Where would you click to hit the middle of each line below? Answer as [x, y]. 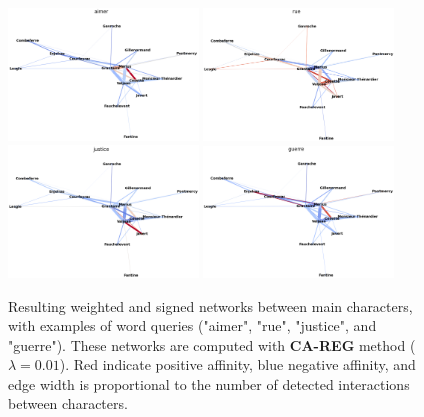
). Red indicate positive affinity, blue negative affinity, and [237, 364]
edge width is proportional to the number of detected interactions [209, 383]
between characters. [68, 403]
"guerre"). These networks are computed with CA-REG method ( [212, 344]
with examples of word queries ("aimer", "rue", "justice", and [192, 325]
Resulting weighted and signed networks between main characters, [210, 305]
